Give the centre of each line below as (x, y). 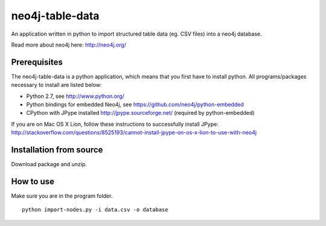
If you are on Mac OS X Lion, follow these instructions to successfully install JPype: (115, 124)
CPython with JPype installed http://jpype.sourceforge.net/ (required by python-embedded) (140, 113)
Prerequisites (37, 62)
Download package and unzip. (49, 164)
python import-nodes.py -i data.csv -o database (95, 210)
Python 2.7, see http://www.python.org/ (75, 96)
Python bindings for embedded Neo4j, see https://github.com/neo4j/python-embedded (135, 105)
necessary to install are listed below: (56, 85)
